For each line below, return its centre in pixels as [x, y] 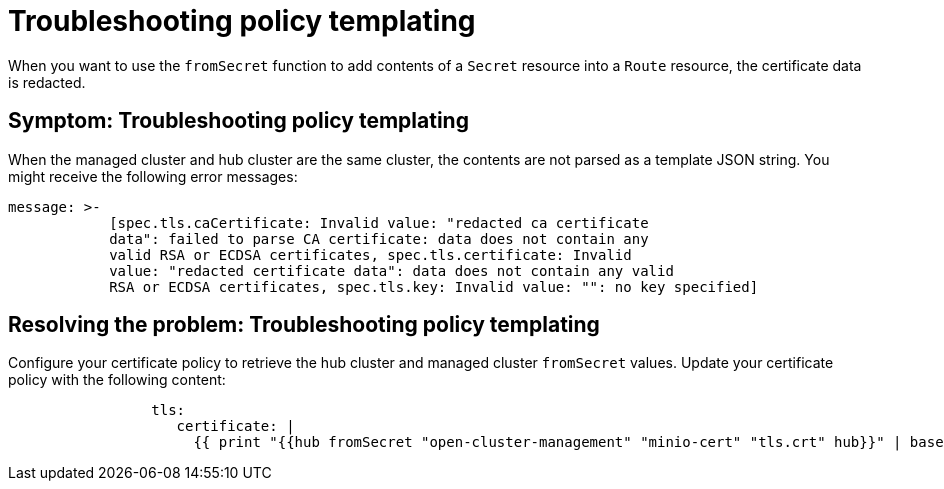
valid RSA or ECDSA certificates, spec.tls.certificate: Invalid [370, 254]
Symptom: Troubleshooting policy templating [238, 121]
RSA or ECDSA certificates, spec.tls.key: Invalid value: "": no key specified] [434, 286]
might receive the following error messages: [153, 176]
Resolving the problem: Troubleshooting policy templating [304, 325]
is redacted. [47, 82]
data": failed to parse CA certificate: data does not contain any [379, 238]
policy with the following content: [117, 380]
